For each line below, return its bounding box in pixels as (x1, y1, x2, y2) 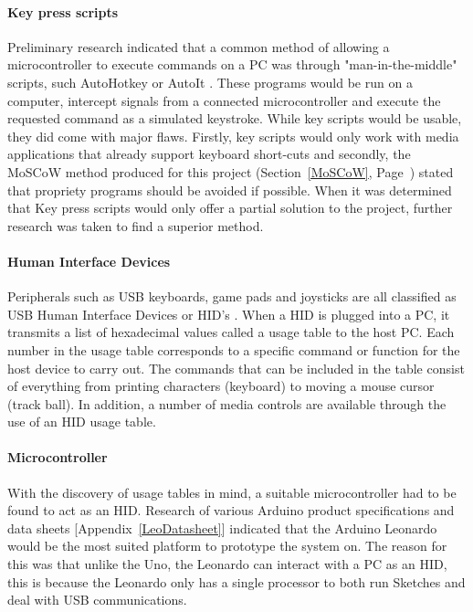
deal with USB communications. (7, 590, 187, 609)
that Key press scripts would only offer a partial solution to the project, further (7, 198, 453, 217)
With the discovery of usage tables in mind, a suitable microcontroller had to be (7, 482, 457, 501)
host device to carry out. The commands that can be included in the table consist (7, 358, 465, 377)
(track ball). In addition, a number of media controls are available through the (7, 394, 447, 413)
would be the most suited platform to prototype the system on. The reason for (7, 536, 447, 555)
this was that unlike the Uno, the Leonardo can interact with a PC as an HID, (7, 554, 447, 574)
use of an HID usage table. (7, 412, 156, 431)
